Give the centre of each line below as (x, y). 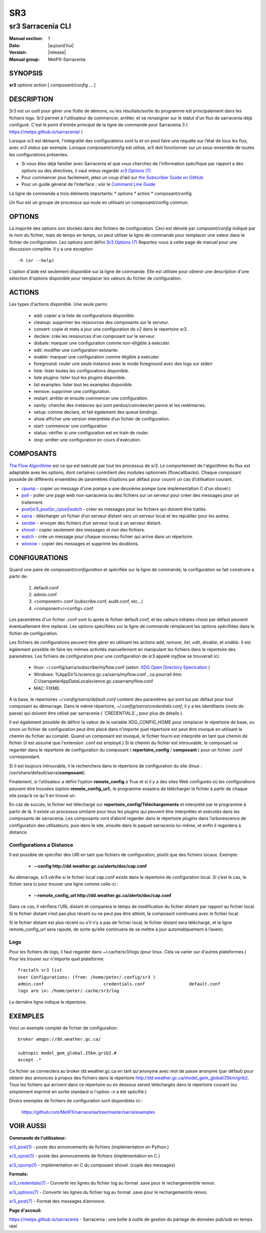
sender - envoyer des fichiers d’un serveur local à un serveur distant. (92, 523)
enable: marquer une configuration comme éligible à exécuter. (97, 357)
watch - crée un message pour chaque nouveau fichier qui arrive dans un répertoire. (107, 537)
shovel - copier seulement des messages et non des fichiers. (83, 530)
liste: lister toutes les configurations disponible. (82, 370)
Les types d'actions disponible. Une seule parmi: (59, 304)
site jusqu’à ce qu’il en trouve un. (43, 796)
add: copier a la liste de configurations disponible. (84, 315)
